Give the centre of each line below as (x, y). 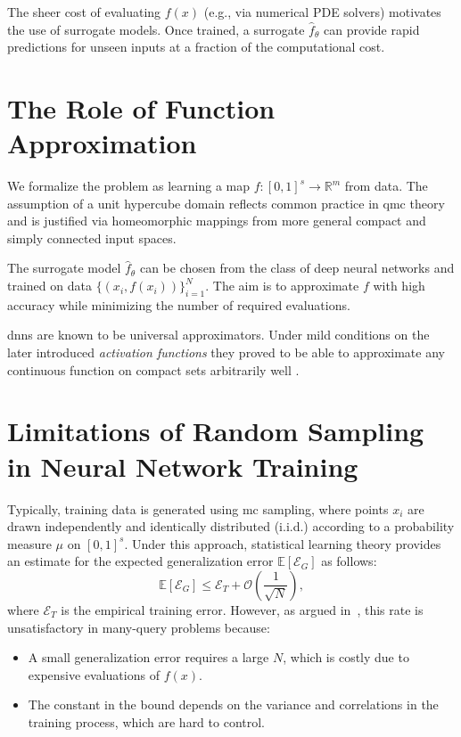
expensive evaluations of (94, 674)
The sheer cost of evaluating (84, 12)
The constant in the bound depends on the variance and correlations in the (233, 704)
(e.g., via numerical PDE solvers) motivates (322, 12)
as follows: (349, 561)
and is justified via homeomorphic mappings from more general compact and (217, 221)
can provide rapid (371, 29)
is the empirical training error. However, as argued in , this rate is (242, 609)
